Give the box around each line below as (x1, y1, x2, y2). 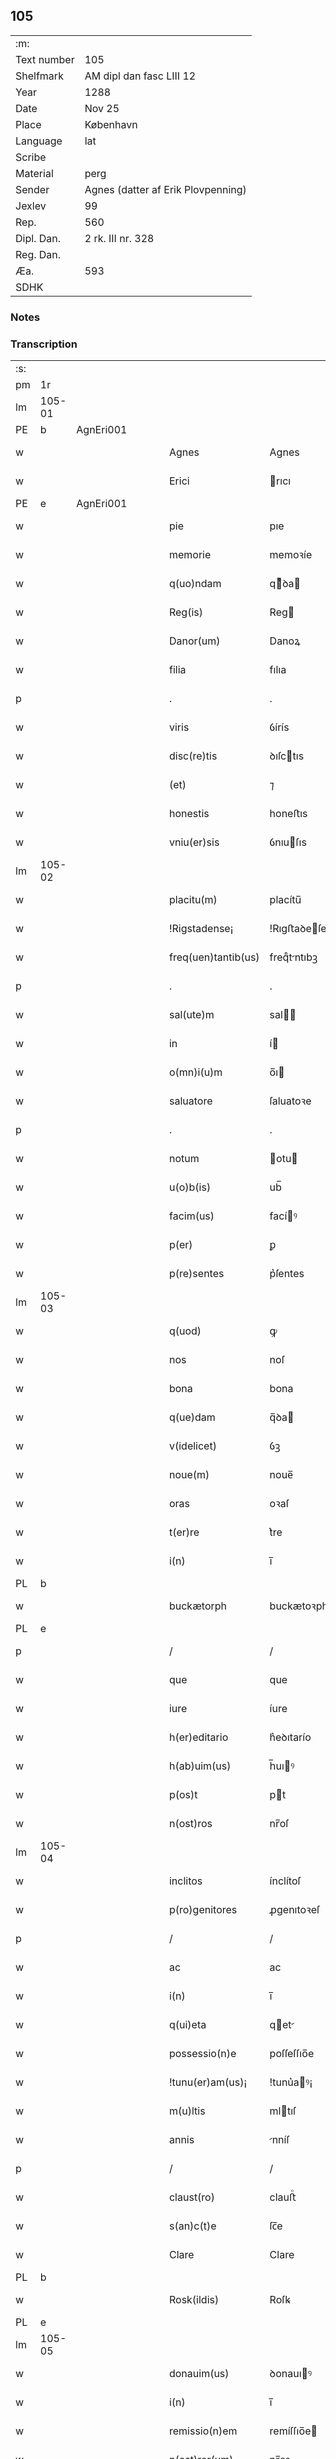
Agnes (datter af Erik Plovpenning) (84, 182, 247, 196)
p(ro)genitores (168, 1903, 238, 1917)
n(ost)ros (168, 1817, 213, 1831)
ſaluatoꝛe (269, 1094, 312, 1108)
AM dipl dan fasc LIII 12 (84, 69, 197, 83)
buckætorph (168, 1599, 228, 1613)
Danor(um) (168, 634, 221, 648)
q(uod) (168, 1324, 202, 1338)
